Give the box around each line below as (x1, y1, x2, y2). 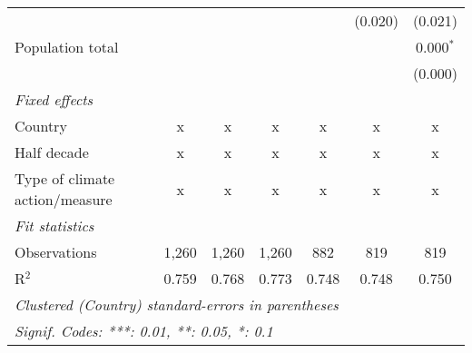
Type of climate (15, 168, 115, 189)
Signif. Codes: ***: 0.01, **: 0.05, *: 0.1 (15, 320, 273, 341)
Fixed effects (15, 89, 93, 110)
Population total (15, 36, 119, 57)
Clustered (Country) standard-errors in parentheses (15, 294, 339, 315)
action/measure (15, 189, 113, 210)
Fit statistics (15, 215, 94, 236)
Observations (15, 241, 97, 262)
